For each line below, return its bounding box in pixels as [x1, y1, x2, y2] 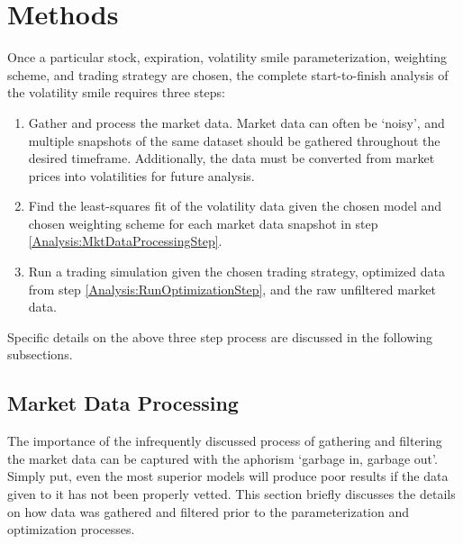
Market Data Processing [7, 389, 239, 417]
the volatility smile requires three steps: [7, 83, 225, 102]
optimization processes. [7, 520, 135, 539]
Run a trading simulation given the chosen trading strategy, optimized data [28, 262, 445, 281]
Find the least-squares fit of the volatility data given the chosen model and [28, 196, 442, 215]
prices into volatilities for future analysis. [28, 166, 255, 185]
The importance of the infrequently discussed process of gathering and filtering [7, 431, 442, 450]
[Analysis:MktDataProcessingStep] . [28, 231, 222, 250]
